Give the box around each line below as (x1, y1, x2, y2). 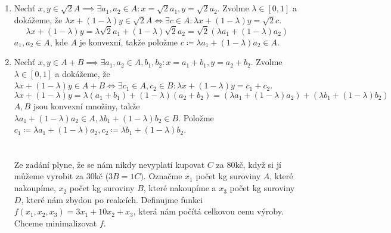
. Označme (143, 170, 182, 182)
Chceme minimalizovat (14, 216, 97, 229)
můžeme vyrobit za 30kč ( (14, 170, 109, 182)
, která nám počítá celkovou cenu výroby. (133, 205, 284, 217)
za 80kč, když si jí (216, 158, 281, 170)
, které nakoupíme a (143, 182, 216, 194)
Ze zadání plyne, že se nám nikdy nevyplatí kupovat (14, 158, 205, 170)
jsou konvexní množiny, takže (33, 99, 140, 112)
